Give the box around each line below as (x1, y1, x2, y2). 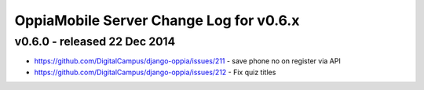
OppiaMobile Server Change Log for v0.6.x (14, 12, 300, 29)
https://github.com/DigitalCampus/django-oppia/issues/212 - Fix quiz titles (34, 67, 276, 77)
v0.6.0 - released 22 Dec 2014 (14, 34, 176, 49)
